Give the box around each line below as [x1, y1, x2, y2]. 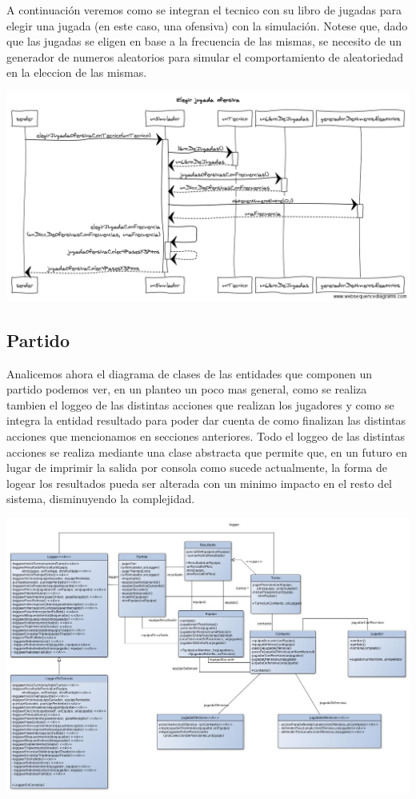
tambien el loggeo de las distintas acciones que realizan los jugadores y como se [6, 396, 394, 413]
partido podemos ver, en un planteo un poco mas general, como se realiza [6, 381, 367, 398]
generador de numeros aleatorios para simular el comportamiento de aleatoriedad [6, 48, 403, 65]
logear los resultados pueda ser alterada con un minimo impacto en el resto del [6, 474, 392, 491]
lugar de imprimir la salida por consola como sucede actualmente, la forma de [6, 459, 388, 476]
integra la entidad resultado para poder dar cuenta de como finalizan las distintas [6, 412, 406, 429]
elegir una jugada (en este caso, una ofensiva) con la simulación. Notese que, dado [6, 17, 408, 34]
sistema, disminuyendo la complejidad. [6, 490, 195, 507]
